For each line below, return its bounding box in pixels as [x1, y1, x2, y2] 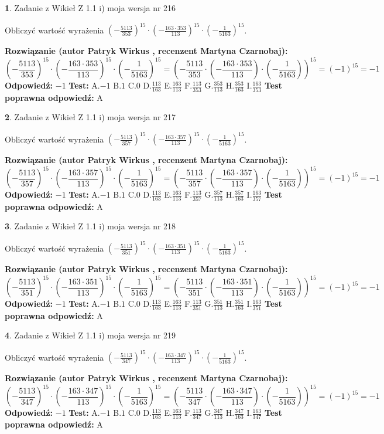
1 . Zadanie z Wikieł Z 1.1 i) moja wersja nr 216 [5, 2, 176, 13]
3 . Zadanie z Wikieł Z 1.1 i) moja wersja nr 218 [5, 220, 176, 232]
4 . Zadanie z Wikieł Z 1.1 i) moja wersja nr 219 [5, 329, 176, 341]
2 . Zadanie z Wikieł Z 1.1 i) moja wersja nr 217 [5, 111, 176, 123]
